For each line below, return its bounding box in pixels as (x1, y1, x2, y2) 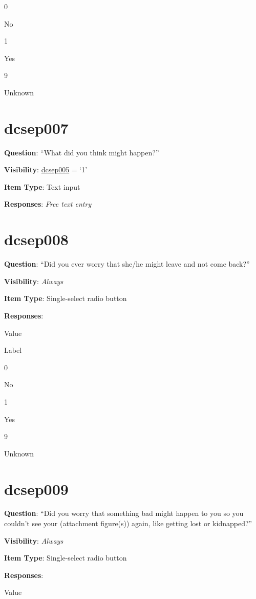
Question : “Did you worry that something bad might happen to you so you (4, 508, 244, 518)
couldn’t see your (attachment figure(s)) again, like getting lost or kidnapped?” (4, 518, 252, 529)
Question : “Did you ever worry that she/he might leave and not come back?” (4, 258, 250, 269)
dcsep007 (4, 117, 69, 138)
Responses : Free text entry (4, 198, 92, 209)
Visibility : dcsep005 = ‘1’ (4, 164, 88, 175)
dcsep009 (4, 478, 69, 499)
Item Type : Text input (4, 181, 80, 192)
